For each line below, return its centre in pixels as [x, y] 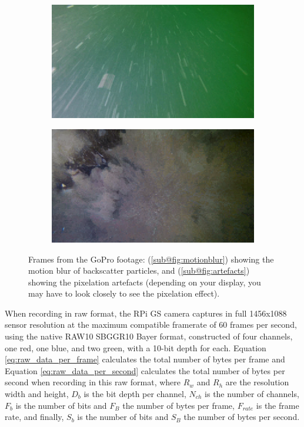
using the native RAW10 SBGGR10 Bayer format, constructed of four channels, [149, 336]
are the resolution [257, 382]
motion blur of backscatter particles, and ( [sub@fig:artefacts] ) [139, 270]
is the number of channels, [252, 394]
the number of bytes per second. [242, 417]
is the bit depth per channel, [135, 394]
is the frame [278, 405]
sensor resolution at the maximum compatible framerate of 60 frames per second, [151, 325]
